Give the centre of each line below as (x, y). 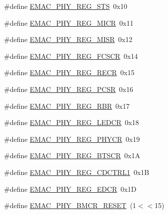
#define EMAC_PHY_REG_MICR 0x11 (69, 22)
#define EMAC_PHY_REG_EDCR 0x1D (70, 189)
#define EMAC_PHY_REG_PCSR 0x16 (69, 89)
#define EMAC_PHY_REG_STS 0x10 (66, 6)
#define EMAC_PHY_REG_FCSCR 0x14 (71, 56)
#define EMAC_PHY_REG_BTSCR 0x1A (72, 155)
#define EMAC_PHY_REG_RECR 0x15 (69, 72)
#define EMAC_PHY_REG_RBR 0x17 (67, 106)
